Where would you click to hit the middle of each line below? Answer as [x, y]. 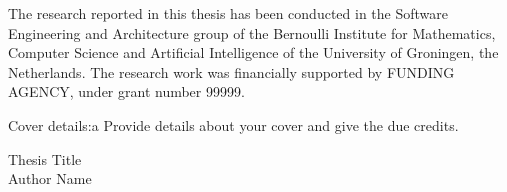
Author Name [50, 178]
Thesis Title [45, 158]
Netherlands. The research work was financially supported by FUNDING [231, 71]
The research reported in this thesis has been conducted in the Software [228, 13]
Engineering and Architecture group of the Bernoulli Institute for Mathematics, [252, 32]
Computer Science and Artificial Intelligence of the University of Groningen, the [253, 52]
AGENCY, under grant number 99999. [126, 91]
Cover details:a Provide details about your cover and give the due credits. [233, 124]
